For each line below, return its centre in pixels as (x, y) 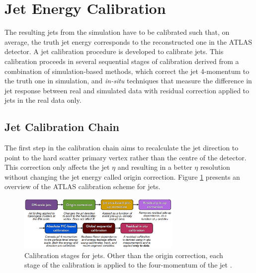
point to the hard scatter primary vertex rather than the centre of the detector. (126, 157)
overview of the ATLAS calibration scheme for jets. (83, 186)
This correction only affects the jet (57, 167)
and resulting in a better (155, 167)
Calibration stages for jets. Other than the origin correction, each (124, 255)
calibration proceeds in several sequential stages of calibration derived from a (122, 61)
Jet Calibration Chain (62, 127)
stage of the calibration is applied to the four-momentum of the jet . (128, 265)
